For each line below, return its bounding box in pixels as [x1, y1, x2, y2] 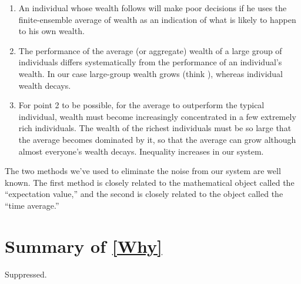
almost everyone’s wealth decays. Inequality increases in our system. [18, 145, 264, 157]
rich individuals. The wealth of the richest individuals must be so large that [18, 122, 292, 134]
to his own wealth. [18, 25, 85, 37]
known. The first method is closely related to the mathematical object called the [5, 176, 295, 188]
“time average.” [5, 199, 59, 211]
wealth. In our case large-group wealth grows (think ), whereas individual [18, 67, 283, 79]
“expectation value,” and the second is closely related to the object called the [5, 188, 283, 200]
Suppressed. [5, 268, 47, 280]
